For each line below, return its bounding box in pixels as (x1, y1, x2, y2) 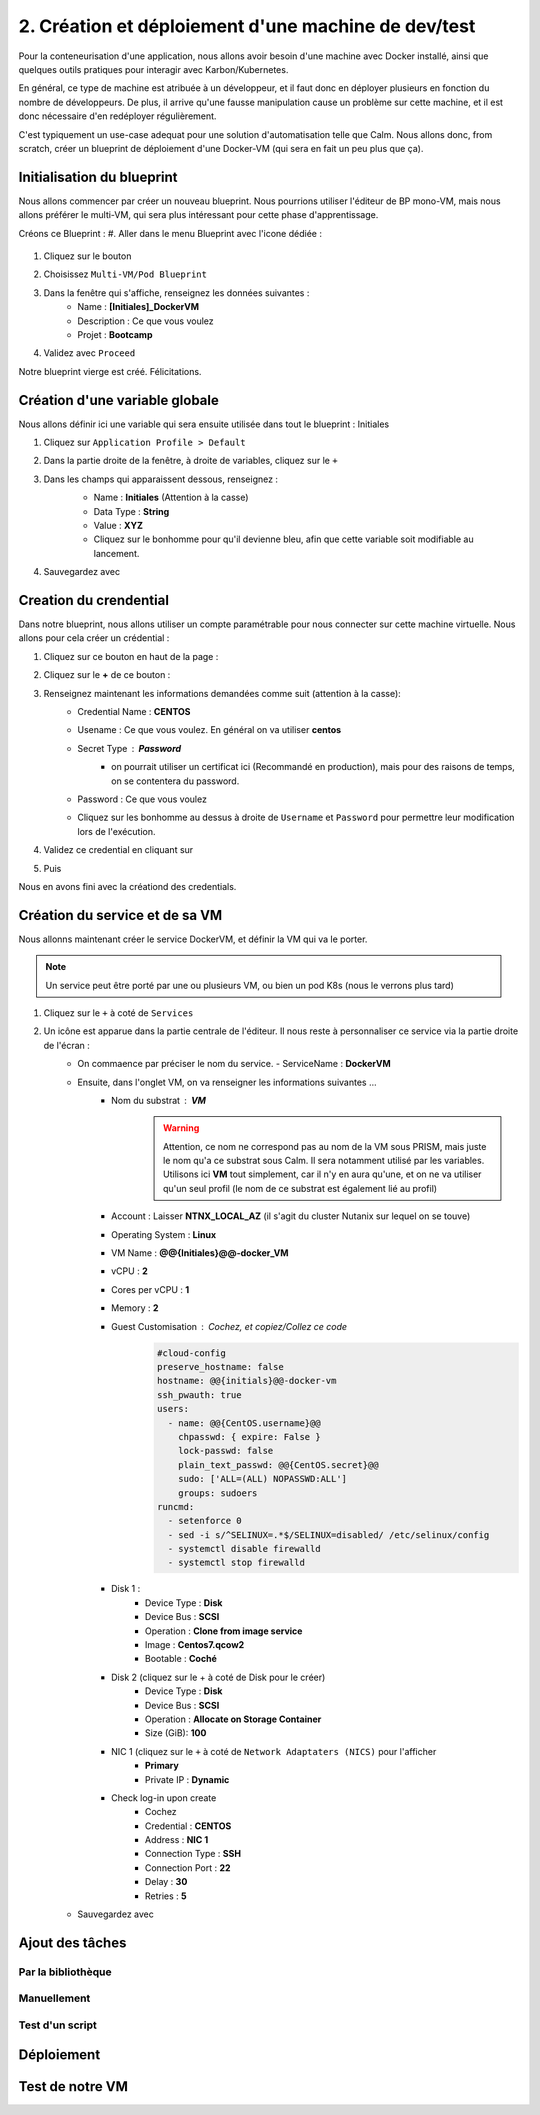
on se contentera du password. (111, 775, 240, 787)
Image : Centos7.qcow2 (145, 1639, 245, 1650)
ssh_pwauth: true (156, 1389, 242, 1400)
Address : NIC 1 (145, 1834, 209, 1846)
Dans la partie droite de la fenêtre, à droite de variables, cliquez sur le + (43, 455, 339, 467)
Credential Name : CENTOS (77, 705, 191, 717)
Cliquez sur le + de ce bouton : (43, 669, 171, 681)
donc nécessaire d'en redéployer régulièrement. (18, 110, 217, 122)
